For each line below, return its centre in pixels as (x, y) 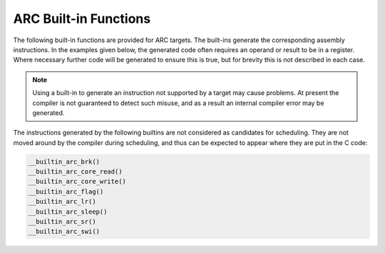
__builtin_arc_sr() (62, 222)
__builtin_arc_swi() (64, 232)
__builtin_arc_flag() (66, 192)
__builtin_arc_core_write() (77, 182)
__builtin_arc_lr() (62, 202)
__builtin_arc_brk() (64, 162)
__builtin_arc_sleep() (68, 212)
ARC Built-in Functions (82, 19)
